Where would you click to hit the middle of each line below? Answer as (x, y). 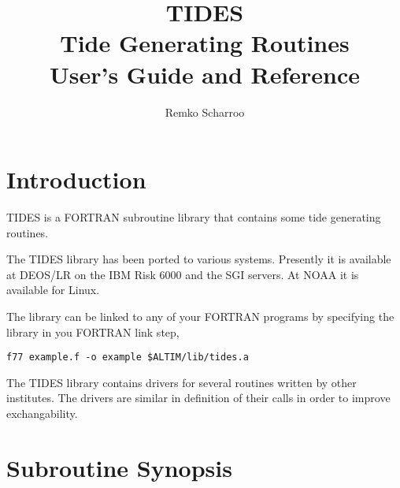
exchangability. (42, 413)
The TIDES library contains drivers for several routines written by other (181, 382)
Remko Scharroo (205, 112)
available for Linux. (53, 290)
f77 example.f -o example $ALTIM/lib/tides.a (128, 358)
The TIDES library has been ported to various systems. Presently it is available (199, 259)
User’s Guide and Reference (205, 74)
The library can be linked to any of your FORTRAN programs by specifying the (200, 316)
